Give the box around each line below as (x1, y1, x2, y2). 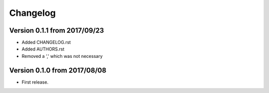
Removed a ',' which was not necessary (21, 53, 103, 59)
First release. (21, 79, 49, 85)
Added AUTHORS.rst (21, 46, 65, 52)
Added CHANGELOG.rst (21, 40, 71, 46)
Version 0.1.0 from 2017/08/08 (9, 66, 107, 74)
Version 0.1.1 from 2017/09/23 (9, 26, 104, 35)
